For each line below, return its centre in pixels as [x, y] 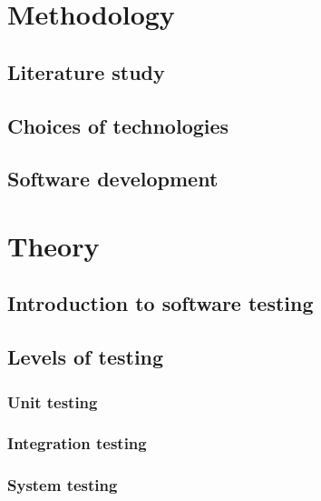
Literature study [86, 71]
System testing [63, 485]
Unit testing [53, 401]
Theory [53, 245]
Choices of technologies [118, 125]
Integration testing [77, 443]
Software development [113, 179]
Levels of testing [86, 357]
